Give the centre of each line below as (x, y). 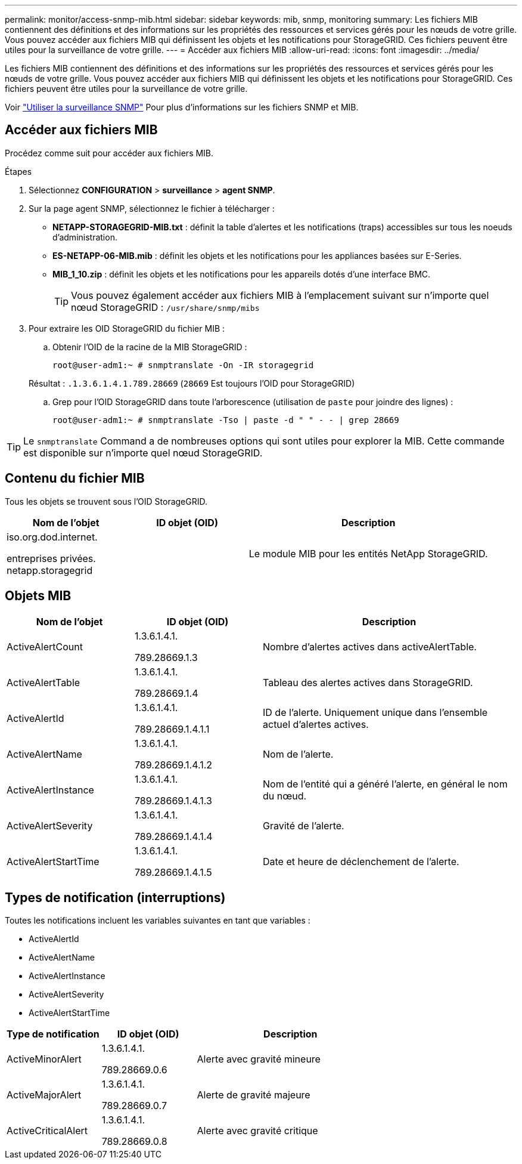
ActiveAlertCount (45, 646)
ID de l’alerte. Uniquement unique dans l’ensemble (375, 712)
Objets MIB (38, 596)
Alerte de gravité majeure (254, 1095)
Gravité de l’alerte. (304, 825)
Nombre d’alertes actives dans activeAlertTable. (370, 646)
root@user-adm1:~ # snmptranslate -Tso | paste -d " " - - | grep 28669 (226, 420)
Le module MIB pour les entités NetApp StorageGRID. (368, 553)
